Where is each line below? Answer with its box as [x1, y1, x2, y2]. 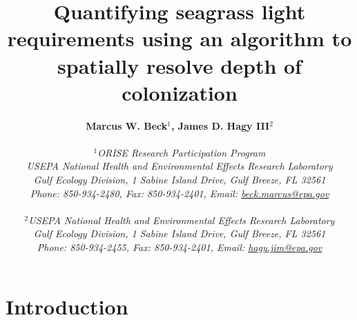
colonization [122, 78, 238, 106]
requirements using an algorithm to [7, 24, 352, 52]
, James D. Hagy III [171, 118, 270, 132]
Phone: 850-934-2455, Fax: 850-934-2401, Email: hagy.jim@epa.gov [37, 240, 322, 254]
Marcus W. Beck [86, 118, 168, 132]
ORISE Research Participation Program [97, 145, 266, 159]
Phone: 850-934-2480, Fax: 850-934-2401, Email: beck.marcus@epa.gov [30, 186, 329, 200]
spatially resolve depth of [57, 51, 302, 79]
